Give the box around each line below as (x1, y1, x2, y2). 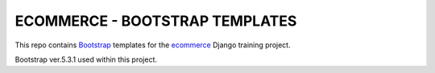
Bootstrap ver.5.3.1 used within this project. (14, 55, 157, 64)
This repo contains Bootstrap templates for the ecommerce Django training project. (14, 40, 291, 50)
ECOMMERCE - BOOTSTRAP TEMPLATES (14, 12, 297, 30)
